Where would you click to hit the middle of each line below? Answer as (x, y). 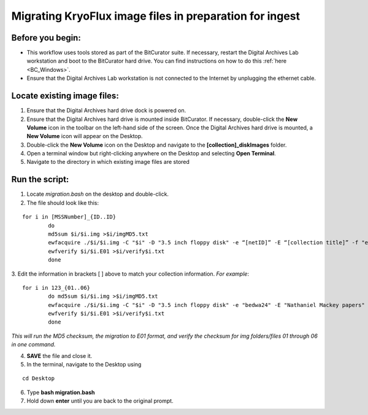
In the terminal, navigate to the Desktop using (84, 365)
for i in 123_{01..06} (56, 288)
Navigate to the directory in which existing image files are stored (108, 162)
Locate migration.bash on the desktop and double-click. (98, 194)
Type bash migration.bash (61, 392)
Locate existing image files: (65, 96)
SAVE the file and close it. (59, 355)
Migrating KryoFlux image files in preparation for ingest (156, 16)
